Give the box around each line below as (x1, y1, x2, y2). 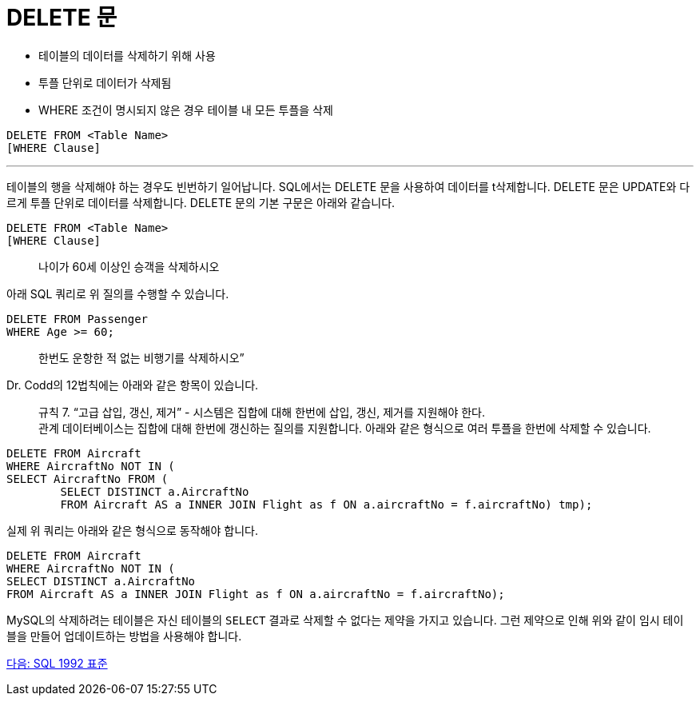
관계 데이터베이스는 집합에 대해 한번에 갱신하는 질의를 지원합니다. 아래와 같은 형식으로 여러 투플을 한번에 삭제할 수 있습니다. (38, 421, 651, 435)
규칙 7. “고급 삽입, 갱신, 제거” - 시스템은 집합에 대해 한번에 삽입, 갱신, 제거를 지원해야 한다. (38, 405, 486, 419)
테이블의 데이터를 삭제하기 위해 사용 (38, 48, 216, 62)
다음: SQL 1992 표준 (6, 656, 108, 670)
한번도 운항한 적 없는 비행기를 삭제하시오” (38, 350, 245, 365)
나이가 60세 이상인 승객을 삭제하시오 (38, 259, 220, 273)
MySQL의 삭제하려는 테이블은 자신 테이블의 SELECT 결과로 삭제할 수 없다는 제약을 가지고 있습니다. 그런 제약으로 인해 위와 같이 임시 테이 (6, 612, 684, 627)
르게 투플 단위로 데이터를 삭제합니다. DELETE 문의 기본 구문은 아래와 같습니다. (6, 195, 396, 209)
